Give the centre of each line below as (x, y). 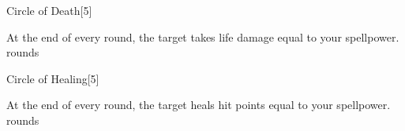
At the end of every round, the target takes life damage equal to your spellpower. (203, 36)
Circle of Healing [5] (53, 78)
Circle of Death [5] (49, 10)
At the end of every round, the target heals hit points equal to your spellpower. (199, 105)
